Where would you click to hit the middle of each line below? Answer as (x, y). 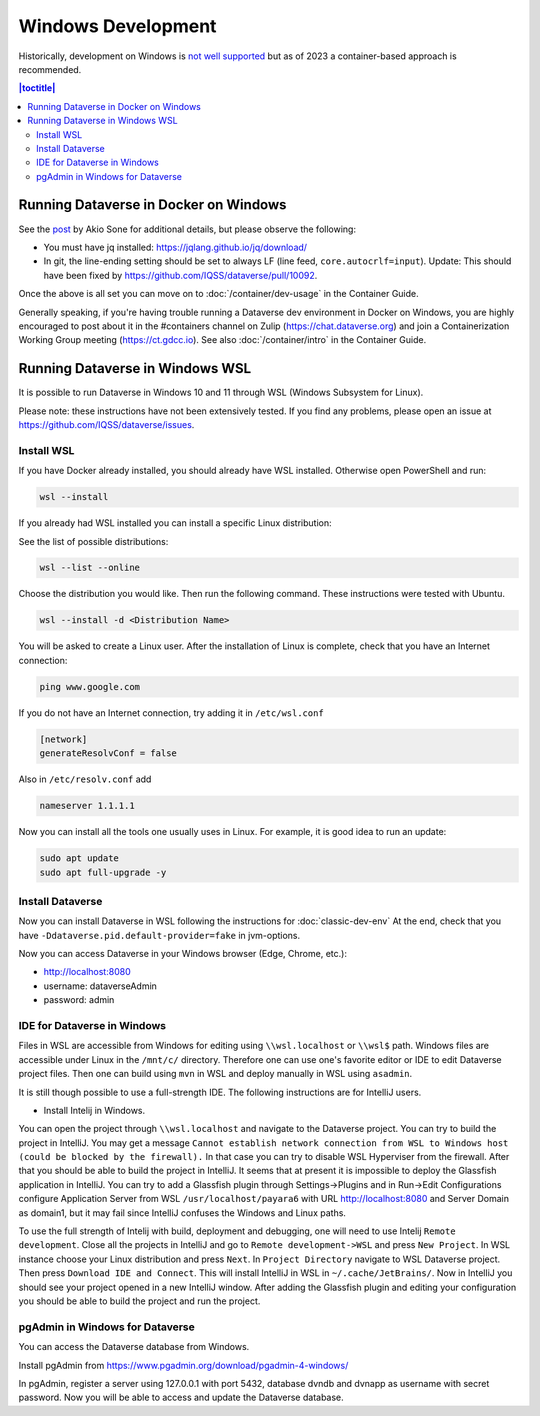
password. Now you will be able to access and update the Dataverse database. (181, 1397)
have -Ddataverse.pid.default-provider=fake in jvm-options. (159, 935)
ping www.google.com (89, 686)
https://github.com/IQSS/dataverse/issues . (106, 424)
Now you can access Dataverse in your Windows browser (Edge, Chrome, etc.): (182, 954)
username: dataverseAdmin (100, 986)
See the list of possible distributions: (93, 541)
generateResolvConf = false (108, 753)
